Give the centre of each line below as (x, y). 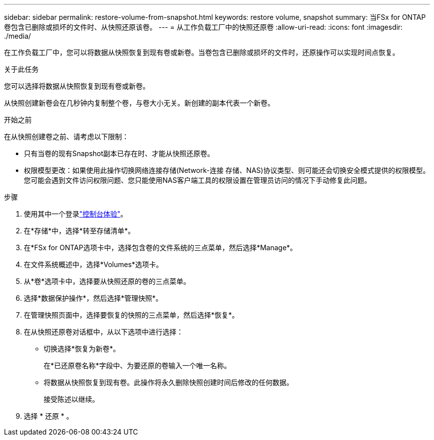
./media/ (18, 36)
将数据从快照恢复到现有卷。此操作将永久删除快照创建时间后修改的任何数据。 (168, 382)
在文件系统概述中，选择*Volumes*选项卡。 (93, 264)
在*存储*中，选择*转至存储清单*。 (80, 231)
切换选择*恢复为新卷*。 (82, 349)
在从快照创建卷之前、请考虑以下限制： (66, 137)
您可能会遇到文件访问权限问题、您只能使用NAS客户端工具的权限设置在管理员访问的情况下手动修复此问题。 (198, 180)
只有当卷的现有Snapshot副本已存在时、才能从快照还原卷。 (119, 153)
